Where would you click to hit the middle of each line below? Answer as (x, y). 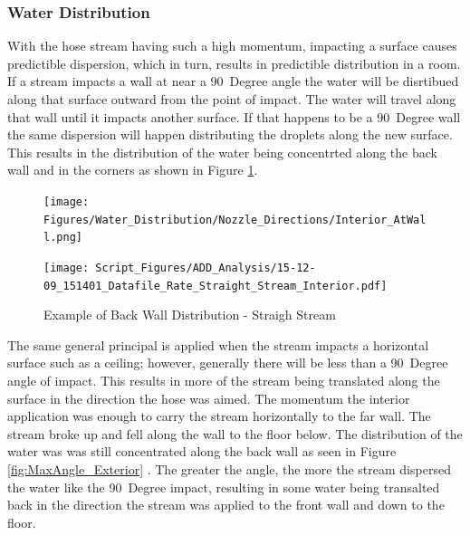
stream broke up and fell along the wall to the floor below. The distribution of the (235, 433)
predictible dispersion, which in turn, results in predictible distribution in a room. (234, 63)
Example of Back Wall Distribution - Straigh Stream (190, 315)
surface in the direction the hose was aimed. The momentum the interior (209, 398)
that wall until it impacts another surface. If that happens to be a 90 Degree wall (234, 116)
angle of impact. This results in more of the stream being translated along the (224, 381)
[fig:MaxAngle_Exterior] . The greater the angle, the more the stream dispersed (229, 469)
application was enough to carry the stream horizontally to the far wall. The (219, 416)
